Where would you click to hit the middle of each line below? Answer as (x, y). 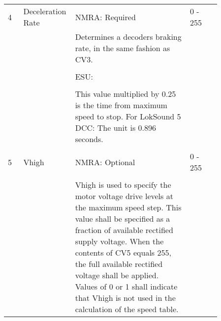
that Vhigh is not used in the (125, 298)
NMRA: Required (105, 17)
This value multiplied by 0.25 (126, 94)
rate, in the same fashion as (123, 48)
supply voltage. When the (119, 241)
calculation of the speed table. (127, 309)
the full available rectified (119, 264)
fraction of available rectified (124, 230)
